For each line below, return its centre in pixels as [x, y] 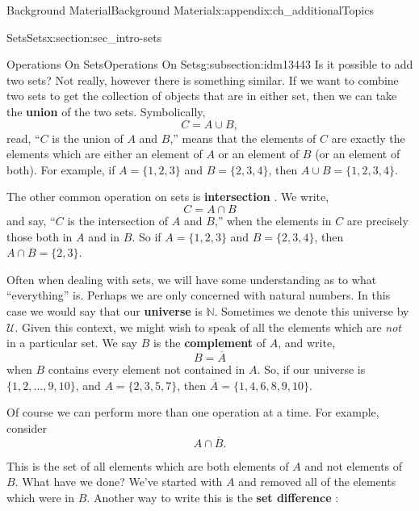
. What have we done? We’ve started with [119, 482]
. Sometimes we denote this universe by [312, 310]
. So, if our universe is [311, 369]
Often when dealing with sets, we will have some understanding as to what [192, 279]
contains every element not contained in [147, 369]
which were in [41, 497]
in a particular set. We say [72, 343]
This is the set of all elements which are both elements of [148, 465]
